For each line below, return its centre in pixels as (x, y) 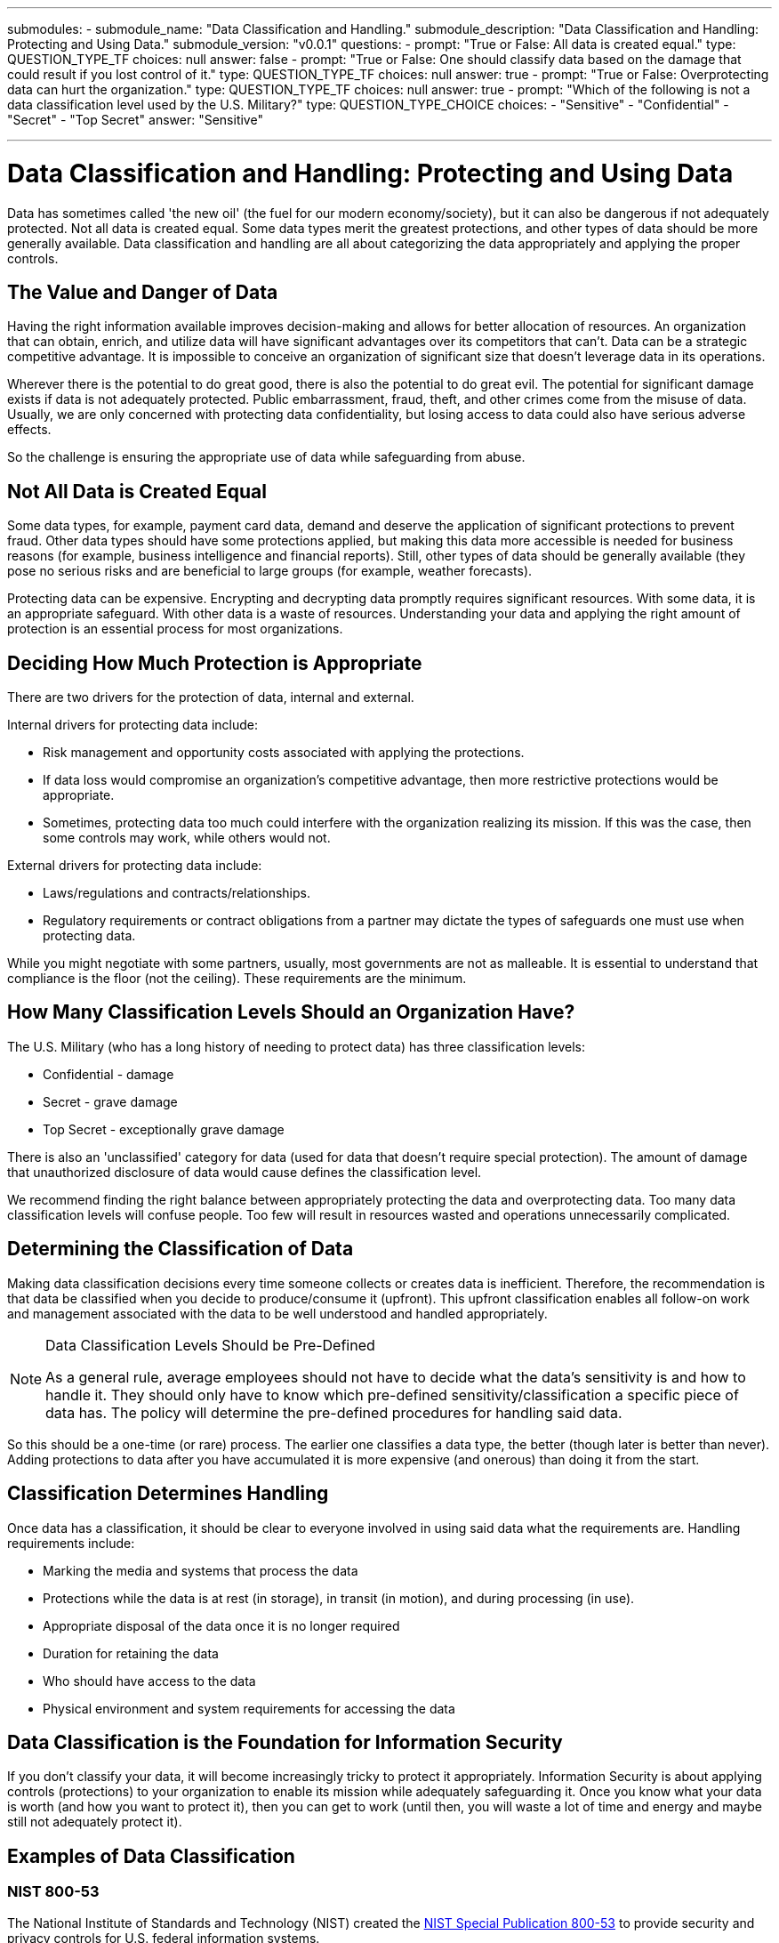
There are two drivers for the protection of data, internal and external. (211, 697)
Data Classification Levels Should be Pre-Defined (210, 1345)
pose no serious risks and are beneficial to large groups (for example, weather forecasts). (270, 571)
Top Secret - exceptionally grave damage (164, 1129)
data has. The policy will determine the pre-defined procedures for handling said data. (334, 1412)
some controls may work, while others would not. (187, 838)
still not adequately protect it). (95, 1822)
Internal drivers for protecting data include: (133, 725)
